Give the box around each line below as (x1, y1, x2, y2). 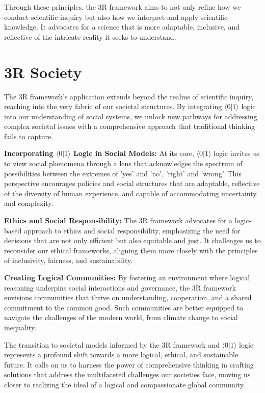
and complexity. (4, 198, 54, 208)
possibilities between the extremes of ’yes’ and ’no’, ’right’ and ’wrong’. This (4, 168, 242, 178)
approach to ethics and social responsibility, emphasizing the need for (23, 225, 241, 235)
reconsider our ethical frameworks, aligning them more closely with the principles (4, 245, 258, 255)
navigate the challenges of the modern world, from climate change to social (4, 312, 238, 323)
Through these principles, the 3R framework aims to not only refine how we (4, 2, 241, 12)
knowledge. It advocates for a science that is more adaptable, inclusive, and (4, 21, 240, 32)
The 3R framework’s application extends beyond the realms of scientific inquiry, (4, 91, 254, 101)
